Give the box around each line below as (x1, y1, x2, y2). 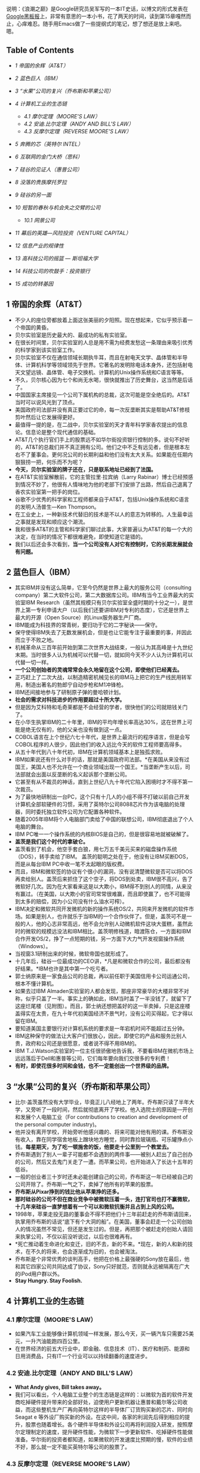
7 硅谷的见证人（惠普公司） (14, 166, 82, 173)
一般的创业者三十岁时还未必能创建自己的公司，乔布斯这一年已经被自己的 (14, 1173, 193, 1181)
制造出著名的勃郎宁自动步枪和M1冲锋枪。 (25, 681, 127, 689)
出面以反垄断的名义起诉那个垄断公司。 (35, 771, 130, 778)
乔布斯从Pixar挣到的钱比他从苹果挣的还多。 (14, 1188, 122, 1196)
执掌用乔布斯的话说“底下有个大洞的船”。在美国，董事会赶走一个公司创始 (14, 1218, 193, 1226)
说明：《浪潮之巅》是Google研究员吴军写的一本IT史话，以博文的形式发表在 (6, 5, 189, 12)
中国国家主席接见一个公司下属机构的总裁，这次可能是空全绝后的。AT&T (14, 391, 190, 398)
